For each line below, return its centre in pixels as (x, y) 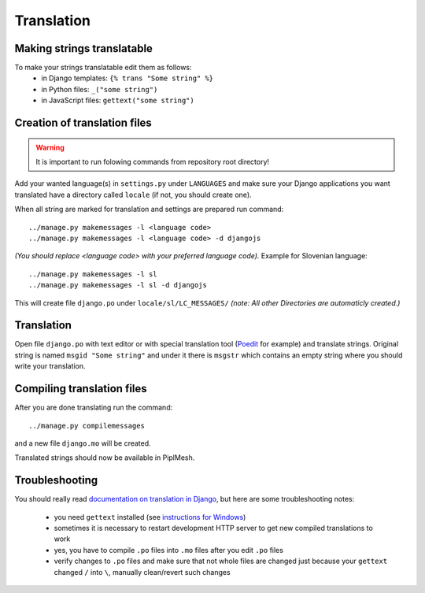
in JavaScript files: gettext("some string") (118, 100)
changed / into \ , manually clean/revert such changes (142, 572)
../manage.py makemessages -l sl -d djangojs (118, 285)
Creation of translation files (83, 123)
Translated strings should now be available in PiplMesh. (105, 458)
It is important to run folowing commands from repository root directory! (153, 162)
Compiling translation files (81, 389)
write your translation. (50, 366)
